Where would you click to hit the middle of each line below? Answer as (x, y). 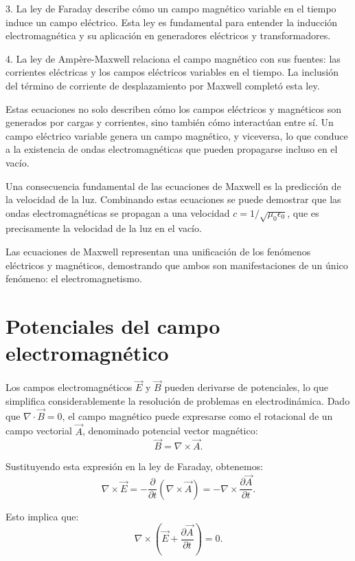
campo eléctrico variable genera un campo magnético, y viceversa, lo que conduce (177, 135)
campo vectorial (39, 431)
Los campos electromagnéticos (69, 387)
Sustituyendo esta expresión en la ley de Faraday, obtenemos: (135, 466)
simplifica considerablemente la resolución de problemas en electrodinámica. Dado (178, 400)
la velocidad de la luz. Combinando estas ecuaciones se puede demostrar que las (173, 199)
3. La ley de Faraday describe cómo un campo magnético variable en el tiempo (171, 8)
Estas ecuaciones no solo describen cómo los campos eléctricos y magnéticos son (173, 108)
